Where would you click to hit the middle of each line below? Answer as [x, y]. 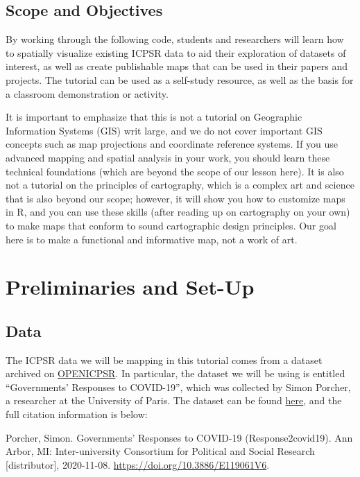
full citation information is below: [77, 414]
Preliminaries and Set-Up [130, 287]
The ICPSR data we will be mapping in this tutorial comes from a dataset [164, 359]
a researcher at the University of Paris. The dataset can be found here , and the [174, 400]
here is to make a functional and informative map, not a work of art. [152, 239]
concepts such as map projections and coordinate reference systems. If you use [172, 144]
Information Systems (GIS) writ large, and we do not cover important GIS [164, 130]
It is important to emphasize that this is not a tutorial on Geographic [154, 117]
